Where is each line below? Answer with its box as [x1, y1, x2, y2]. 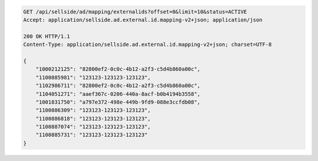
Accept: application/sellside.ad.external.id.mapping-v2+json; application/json [23, 16, 263, 23]
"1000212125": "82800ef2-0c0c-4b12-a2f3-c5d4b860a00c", [35, 66, 201, 73]
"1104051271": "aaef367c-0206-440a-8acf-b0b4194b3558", [35, 90, 201, 97]
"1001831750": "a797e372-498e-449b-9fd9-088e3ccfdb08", [35, 99, 201, 105]
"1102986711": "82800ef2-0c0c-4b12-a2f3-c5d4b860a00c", [35, 82, 201, 89]
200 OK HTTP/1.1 [23, 33, 71, 39]
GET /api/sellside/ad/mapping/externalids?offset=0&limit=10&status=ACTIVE [23, 8, 247, 15]
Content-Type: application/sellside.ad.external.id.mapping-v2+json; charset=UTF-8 [23, 41, 272, 48]
